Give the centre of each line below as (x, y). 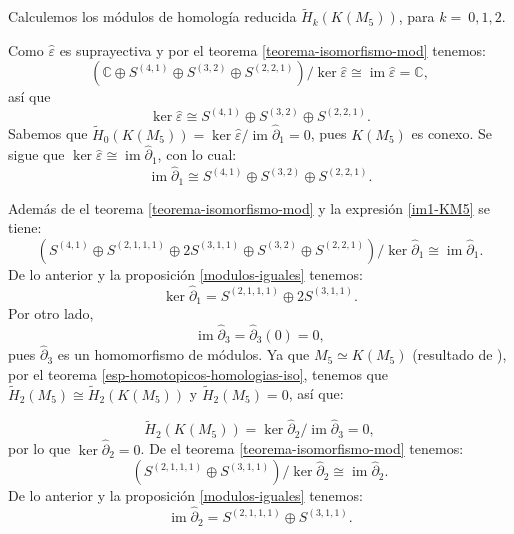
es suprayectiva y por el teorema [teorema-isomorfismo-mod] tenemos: (272, 49)
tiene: (25, 227)
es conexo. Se (452, 133)
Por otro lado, (51, 313)
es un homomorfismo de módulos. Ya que (183, 354)
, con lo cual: (197, 154)
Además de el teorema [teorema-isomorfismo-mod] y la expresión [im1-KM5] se (249, 207)
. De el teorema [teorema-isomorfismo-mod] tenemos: (302, 448)
